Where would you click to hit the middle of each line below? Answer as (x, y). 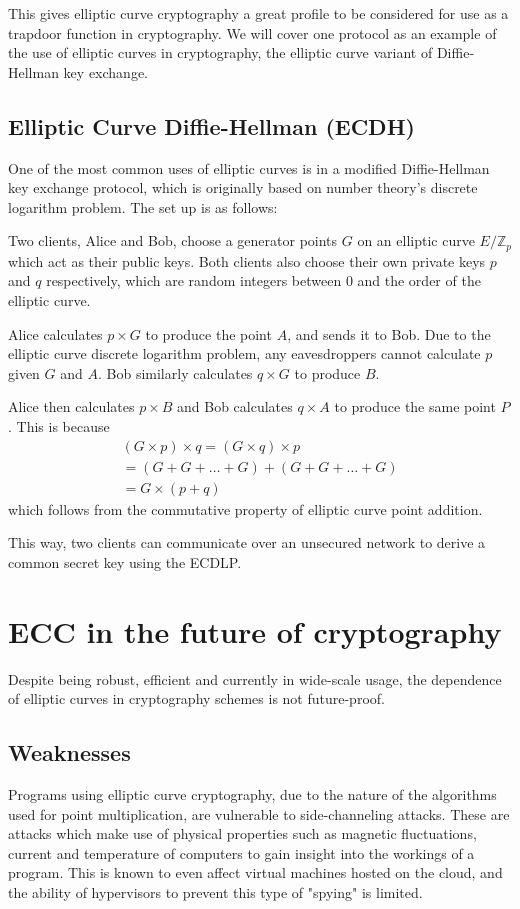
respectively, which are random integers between (194, 280)
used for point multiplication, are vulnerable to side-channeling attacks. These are (259, 813)
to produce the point (208, 333)
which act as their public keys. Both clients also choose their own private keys (247, 260)
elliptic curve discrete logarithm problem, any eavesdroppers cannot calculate (244, 353)
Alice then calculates (71, 406)
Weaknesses (69, 752)
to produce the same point (415, 406)
